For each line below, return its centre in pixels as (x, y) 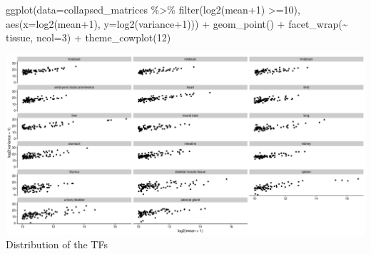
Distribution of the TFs (57, 244)
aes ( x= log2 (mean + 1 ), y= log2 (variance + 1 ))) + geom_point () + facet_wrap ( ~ (177, 23)
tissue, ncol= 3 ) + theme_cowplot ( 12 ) (88, 37)
